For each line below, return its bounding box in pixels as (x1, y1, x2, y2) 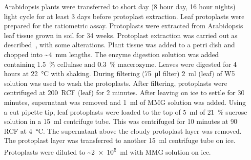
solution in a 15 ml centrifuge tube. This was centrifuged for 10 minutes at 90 (4, 116, 237, 126)
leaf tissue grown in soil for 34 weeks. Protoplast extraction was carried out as (4, 30, 238, 40)
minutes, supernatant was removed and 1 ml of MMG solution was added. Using (4, 97, 246, 107)
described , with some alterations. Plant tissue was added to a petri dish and (4, 40, 235, 50)
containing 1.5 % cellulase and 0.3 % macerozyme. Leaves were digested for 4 (4, 59, 237, 69)
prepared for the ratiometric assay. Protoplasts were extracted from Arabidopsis (4, 20, 243, 31)
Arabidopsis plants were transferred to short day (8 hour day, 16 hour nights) (4, 1, 236, 11)
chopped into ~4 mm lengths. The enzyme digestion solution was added (4, 49, 219, 59)
